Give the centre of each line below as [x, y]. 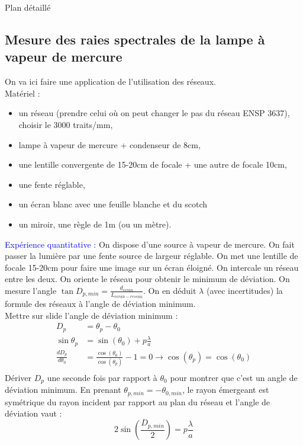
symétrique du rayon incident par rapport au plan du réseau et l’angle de [138, 401]
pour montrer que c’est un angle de [234, 377]
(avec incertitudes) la [244, 290]
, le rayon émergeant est [226, 390]
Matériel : [22, 93]
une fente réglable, [52, 184]
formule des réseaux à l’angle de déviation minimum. [100, 304]
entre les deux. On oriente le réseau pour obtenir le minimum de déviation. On [147, 279]
